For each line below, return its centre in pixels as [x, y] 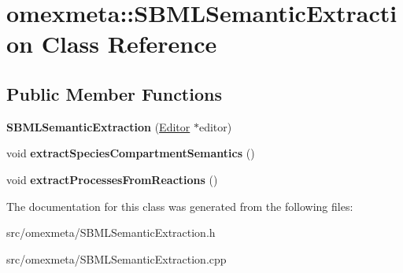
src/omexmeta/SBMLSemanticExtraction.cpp [116, 258]
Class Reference [129, 44]
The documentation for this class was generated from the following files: [180, 206]
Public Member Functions [114, 93]
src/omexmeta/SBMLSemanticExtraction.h [111, 232]
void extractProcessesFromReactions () [112, 179]
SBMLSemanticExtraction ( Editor [98, 126]
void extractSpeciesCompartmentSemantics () [131, 153]
